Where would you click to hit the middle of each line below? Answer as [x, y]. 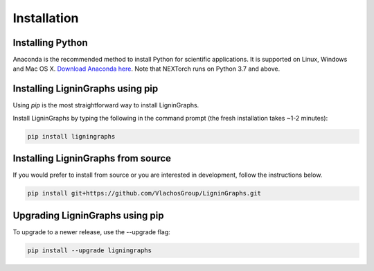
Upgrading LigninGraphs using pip [88, 215]
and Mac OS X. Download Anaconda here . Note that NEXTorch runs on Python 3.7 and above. [146, 69]
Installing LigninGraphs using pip [86, 89]
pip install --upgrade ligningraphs [90, 250]
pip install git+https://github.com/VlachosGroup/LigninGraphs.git [144, 193]
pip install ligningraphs [71, 136]
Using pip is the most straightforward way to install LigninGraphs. [106, 105]
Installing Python [50, 43]
